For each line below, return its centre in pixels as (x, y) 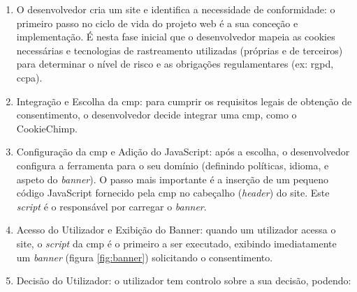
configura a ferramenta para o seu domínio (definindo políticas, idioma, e (173, 165)
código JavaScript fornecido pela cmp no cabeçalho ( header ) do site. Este (173, 193)
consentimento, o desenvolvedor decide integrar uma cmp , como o (156, 115)
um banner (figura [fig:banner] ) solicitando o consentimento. (145, 257)
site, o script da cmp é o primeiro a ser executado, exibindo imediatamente (176, 243)
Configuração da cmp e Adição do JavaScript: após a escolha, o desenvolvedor (183, 152)
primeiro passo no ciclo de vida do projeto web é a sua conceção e (157, 23)
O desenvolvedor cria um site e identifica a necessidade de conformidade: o (176, 9)
